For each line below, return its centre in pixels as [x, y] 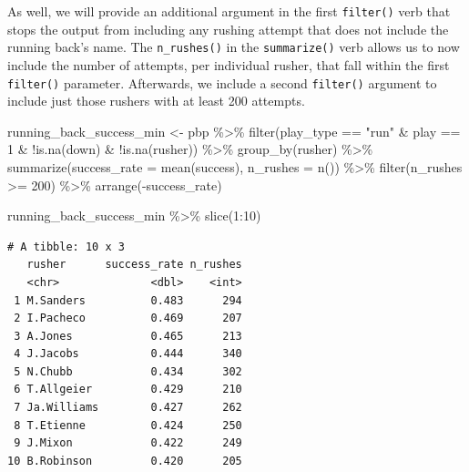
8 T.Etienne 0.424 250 [128, 425]
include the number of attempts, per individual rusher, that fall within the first [229, 64]
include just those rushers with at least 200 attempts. [156, 101]
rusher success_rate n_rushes [134, 265]
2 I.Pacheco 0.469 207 [128, 318]
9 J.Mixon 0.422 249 [128, 443]
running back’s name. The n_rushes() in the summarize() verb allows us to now [234, 47]
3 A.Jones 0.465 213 [128, 336]
